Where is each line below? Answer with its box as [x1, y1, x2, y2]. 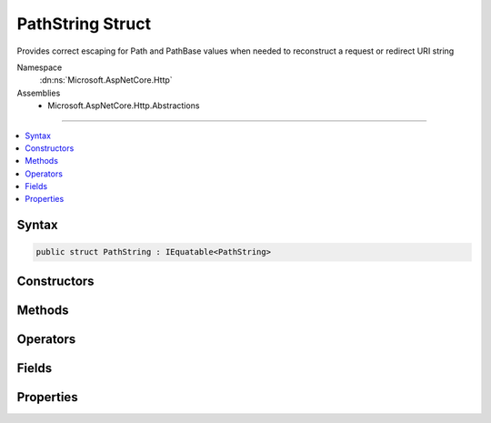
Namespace [16, 62, 63, 73]
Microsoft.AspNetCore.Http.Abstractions [47, 100, 200, 111]
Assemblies [16, 87, 61, 98]
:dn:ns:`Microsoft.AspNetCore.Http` [39, 75, 173, 86]
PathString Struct [16, 14, 152, 34]
